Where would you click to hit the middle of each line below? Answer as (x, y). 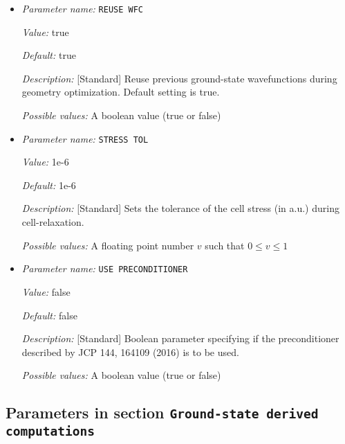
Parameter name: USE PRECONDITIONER (105, 268)
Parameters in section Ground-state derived (162, 412)
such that (225, 245)
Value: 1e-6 (45, 162)
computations (50, 432)
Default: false (49, 315)
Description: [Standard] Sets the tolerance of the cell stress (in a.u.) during (180, 208)
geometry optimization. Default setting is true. (121, 92)
